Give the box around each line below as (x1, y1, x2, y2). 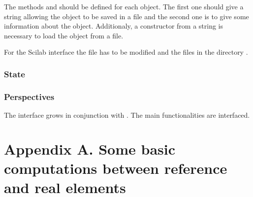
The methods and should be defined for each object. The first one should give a (4, 1, 244, 11)
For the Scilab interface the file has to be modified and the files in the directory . (4, 47, 248, 57)
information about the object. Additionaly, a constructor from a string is (4, 21, 223, 31)
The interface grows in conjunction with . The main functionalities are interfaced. (4, 110, 250, 120)
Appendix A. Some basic (4, 138, 175, 159)
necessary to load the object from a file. (4, 30, 124, 40)
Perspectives (4, 90, 55, 102)
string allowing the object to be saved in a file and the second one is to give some (4, 11, 249, 21)
